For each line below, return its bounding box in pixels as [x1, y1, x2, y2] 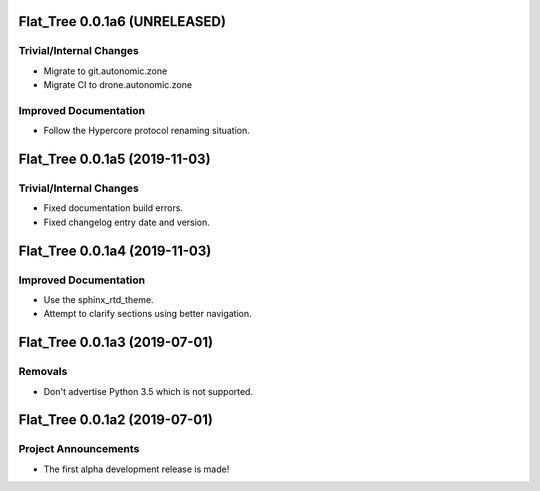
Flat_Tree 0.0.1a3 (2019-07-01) [18, 334, 214, 351]
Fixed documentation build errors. [43, 202, 184, 214]
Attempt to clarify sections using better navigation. [43, 308, 252, 320]
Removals [18, 365, 68, 379]
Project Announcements [18, 442, 140, 456]
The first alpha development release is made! [43, 463, 230, 475]
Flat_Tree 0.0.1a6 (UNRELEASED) [18, 13, 227, 30]
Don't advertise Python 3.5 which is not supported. [43, 385, 254, 397]
